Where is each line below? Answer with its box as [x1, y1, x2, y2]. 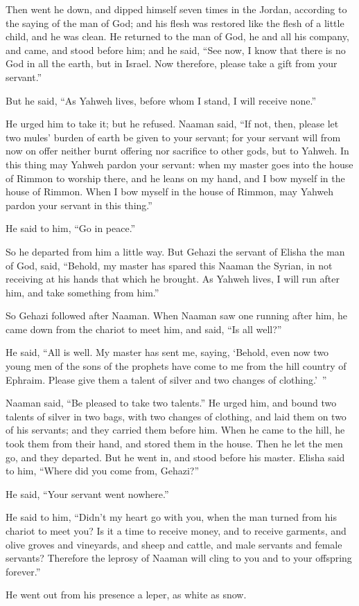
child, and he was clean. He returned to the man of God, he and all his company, [6, 29, 349, 44]
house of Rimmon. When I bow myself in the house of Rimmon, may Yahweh [6, 184, 334, 199]
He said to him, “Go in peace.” [6, 221, 136, 235]
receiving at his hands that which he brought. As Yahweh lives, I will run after [6, 271, 340, 286]
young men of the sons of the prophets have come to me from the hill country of [6, 359, 347, 373]
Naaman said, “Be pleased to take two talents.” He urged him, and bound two [6, 395, 337, 410]
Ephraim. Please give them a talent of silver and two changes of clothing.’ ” [6, 372, 327, 386]
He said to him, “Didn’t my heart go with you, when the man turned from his [6, 510, 338, 524]
